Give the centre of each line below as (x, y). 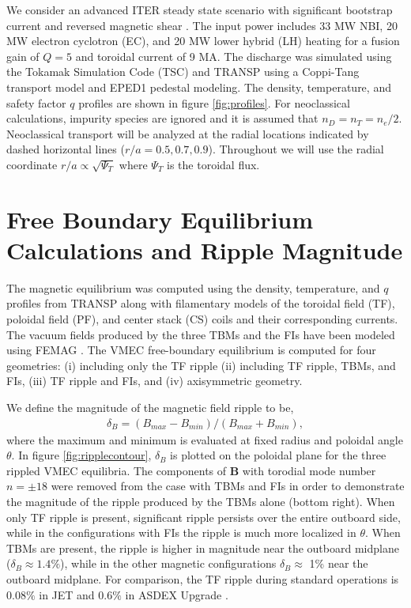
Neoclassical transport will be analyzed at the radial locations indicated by (188, 133)
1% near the (339, 563)
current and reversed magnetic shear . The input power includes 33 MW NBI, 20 (202, 25)
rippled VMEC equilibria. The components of (117, 470)
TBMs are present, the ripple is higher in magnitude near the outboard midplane (203, 548)
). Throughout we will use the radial (296, 149)
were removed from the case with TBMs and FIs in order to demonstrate (228, 486)
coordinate (32, 164)
